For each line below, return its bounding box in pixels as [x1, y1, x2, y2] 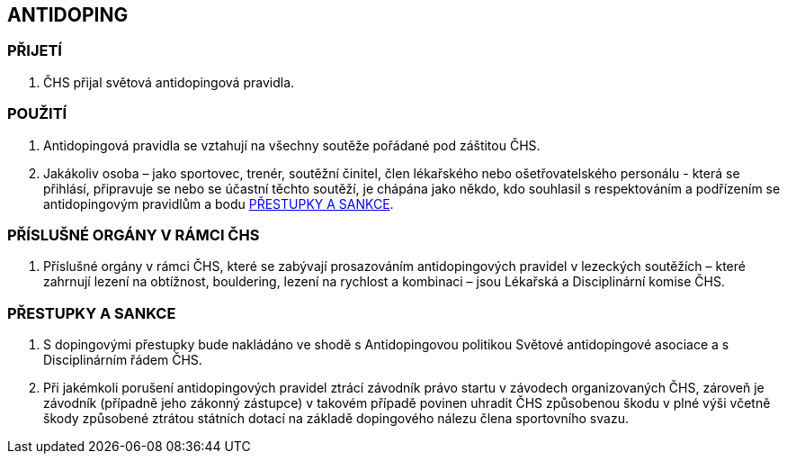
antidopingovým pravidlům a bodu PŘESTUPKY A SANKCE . [43, 195, 394, 212]
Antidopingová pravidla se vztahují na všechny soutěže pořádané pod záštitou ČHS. [43, 137, 541, 153]
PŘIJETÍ [7, 41, 62, 60]
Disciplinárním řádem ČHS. [43, 352, 202, 368]
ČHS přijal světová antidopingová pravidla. [43, 74, 295, 90]
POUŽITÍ [7, 104, 67, 123]
